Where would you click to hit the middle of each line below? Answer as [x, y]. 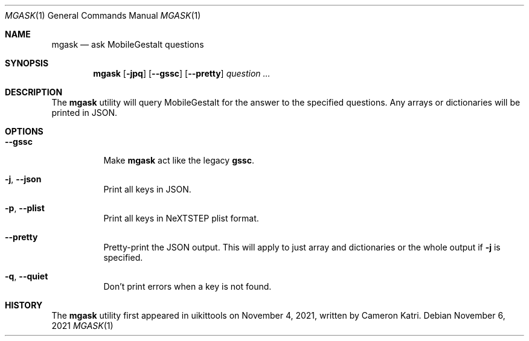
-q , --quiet [27, 276]
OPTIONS [24, 131]
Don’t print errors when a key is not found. [188, 286]
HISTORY [24, 305]
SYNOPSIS [27, 63]
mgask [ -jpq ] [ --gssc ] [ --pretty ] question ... [182, 73]
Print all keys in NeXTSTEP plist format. [181, 218]
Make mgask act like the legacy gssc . [179, 160]
